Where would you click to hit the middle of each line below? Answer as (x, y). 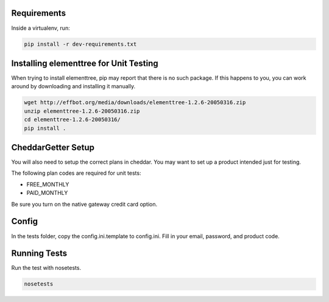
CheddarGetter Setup (53, 147)
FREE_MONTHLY (48, 184)
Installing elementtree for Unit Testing (85, 63)
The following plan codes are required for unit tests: (76, 173)
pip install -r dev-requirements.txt (80, 44)
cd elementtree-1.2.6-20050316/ (73, 120)
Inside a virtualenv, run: (41, 28)
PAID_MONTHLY (47, 193)
